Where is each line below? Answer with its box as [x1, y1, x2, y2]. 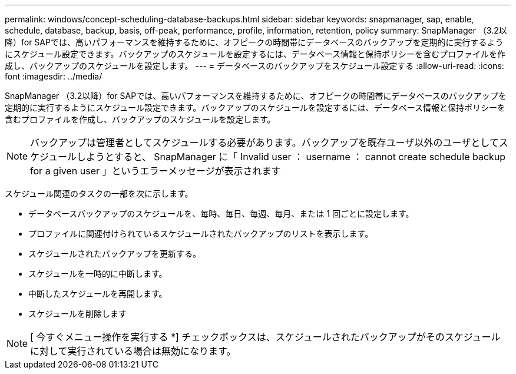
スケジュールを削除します [28, 309, 127, 319]
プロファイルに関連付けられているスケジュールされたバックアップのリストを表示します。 [28, 229, 373, 239]
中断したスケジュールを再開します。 [28, 289, 167, 299]
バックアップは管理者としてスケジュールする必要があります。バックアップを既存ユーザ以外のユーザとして [30, 137, 499, 148]
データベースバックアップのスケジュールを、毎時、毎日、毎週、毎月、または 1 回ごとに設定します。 [28, 208, 414, 219]
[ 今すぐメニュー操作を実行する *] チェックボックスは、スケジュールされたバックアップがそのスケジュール [30, 331, 501, 343]
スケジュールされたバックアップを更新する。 [28, 249, 201, 259]
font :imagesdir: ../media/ [5, 71, 102, 81]
